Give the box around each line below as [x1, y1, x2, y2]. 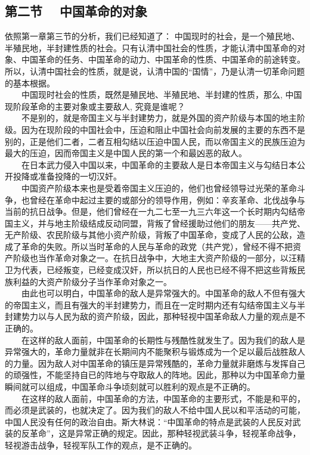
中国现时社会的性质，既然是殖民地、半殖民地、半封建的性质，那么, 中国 [21, 88, 302, 101]
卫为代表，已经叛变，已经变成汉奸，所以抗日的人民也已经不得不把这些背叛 [5, 264, 297, 276]
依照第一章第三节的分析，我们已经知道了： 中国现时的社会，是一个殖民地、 [5, 30, 300, 42]
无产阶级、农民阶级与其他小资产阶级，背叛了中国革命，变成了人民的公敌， [5, 228, 297, 241]
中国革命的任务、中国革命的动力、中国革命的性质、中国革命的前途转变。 [21, 53, 305, 66]
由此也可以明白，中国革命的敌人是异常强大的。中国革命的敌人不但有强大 [21, 287, 305, 299]
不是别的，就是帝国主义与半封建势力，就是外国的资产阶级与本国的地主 [21, 112, 297, 124]
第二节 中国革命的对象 [5, 2, 148, 20]
